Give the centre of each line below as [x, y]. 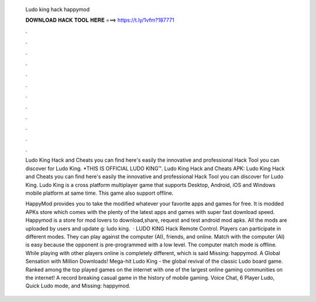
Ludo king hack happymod [58, 9]
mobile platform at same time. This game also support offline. [99, 193]
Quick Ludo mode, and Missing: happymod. [78, 286]
